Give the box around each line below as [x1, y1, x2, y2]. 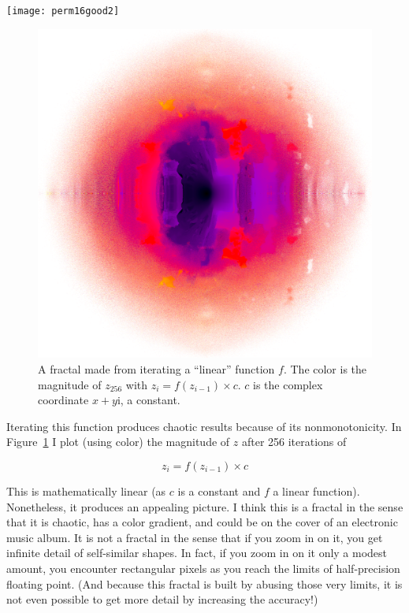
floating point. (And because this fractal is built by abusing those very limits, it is [6, 575, 403, 592]
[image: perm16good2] [6, 6, 120, 17]
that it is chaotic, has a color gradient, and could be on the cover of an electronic [6, 514, 398, 530]
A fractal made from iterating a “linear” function [38, 361, 275, 377]
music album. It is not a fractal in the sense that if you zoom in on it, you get [6, 529, 383, 545]
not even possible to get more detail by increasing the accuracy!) [6, 591, 318, 607]
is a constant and [177, 483, 261, 499]
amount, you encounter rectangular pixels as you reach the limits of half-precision [6, 559, 400, 576]
